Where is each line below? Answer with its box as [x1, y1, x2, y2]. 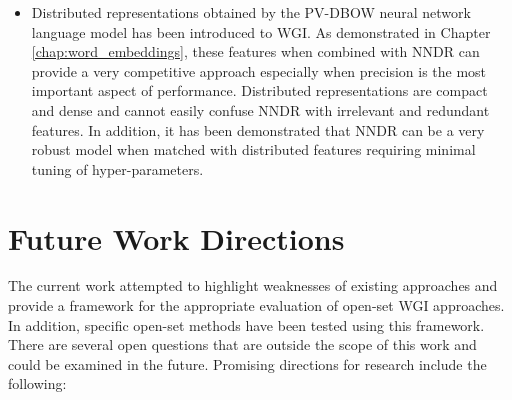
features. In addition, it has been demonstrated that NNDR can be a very [31, 119, 485, 140]
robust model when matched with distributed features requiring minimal [31, 139, 476, 160]
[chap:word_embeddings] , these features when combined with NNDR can [31, 41, 480, 62]
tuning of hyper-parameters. [31, 158, 204, 179]
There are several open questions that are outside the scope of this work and [8, 334, 477, 355]
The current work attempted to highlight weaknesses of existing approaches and [8, 275, 498, 296]
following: [8, 373, 67, 394]
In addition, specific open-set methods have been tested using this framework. [8, 314, 485, 335]
